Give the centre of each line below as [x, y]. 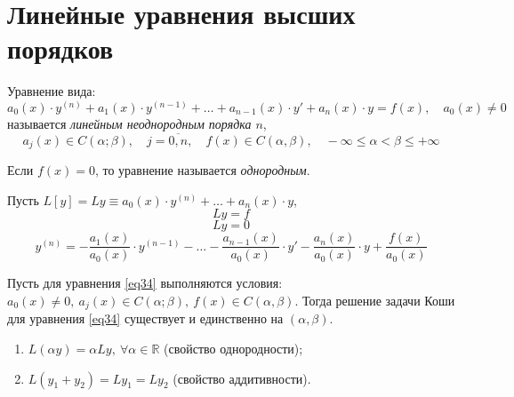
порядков [60, 48]
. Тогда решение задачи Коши [375, 301]
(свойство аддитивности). [242, 378]
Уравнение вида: [52, 91]
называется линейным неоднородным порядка [129, 123]
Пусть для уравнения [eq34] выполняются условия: [145, 283]
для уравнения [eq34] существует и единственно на [145, 318]
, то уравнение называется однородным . [202, 170]
